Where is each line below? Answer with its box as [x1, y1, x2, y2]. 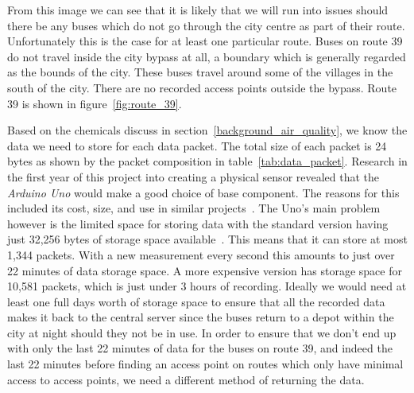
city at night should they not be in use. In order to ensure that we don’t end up [7, 324, 397, 340]
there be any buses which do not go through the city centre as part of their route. [7, 17, 405, 33]
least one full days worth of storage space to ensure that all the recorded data [7, 293, 385, 309]
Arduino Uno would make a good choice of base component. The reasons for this [7, 184, 400, 200]
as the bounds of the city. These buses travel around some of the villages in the [7, 64, 393, 80]
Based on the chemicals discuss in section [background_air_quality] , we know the [7, 122, 408, 138]
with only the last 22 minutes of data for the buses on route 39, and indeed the [7, 340, 393, 356]
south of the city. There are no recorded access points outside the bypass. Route [7, 79, 397, 95]
